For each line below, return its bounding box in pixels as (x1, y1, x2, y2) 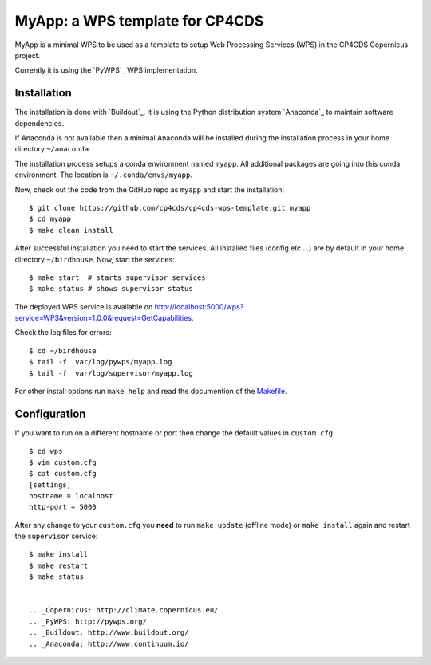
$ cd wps (29, 447, 63, 456)
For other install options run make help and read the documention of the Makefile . (14, 387, 287, 396)
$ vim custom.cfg (29, 458, 97, 466)
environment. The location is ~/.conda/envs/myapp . (14, 170, 193, 179)
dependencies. (14, 118, 64, 128)
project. (14, 50, 41, 60)
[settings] (29, 480, 72, 490)
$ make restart (29, 561, 89, 570)
